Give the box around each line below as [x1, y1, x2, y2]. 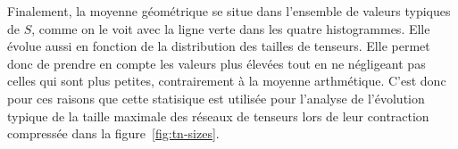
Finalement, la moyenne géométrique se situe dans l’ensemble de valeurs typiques [7, 2, 451, 20]
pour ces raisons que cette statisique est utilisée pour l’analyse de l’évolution [7, 88, 425, 107]
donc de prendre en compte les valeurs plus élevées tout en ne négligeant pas [7, 54, 426, 72]
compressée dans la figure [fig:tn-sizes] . [7, 124, 220, 143]
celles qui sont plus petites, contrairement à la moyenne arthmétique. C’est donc [7, 71, 446, 90]
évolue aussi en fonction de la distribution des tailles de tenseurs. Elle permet [7, 37, 430, 55]
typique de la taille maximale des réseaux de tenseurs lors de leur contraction [7, 106, 429, 125]
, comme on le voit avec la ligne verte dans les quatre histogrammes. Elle [31, 19, 430, 37]
